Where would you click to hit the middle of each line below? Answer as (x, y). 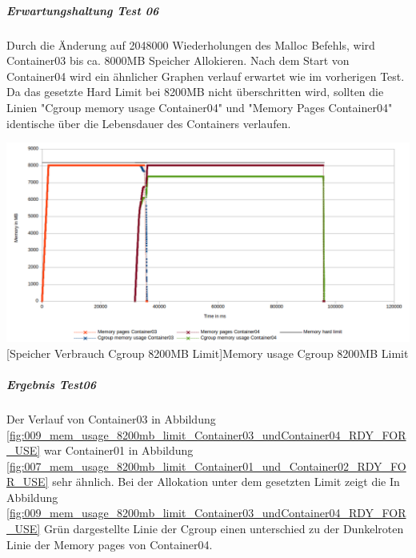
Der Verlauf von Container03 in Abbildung (111, 418)
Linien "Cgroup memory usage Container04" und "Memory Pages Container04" (200, 107)
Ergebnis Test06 (51, 384)
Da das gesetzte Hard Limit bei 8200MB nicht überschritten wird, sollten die (195, 92)
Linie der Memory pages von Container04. (110, 544)
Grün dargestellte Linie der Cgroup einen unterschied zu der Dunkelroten (224, 529)
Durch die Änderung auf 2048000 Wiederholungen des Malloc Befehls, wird (191, 44)
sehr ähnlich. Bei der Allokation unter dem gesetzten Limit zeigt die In (226, 482)
